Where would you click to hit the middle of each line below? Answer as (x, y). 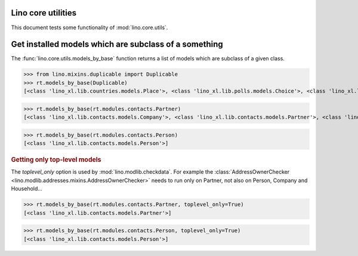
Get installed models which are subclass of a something (117, 44)
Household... (27, 189)
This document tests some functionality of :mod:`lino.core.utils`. (89, 27)
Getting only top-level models (56, 160)
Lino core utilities (44, 13)
